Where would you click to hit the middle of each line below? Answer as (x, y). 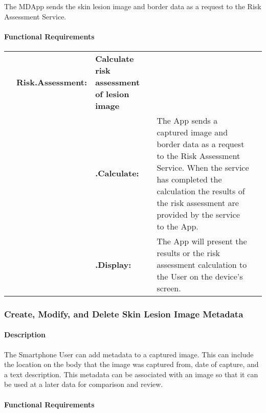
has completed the (189, 179)
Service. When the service (203, 167)
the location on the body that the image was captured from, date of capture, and (131, 364)
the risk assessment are (198, 202)
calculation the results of (201, 191)
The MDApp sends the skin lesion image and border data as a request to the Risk (133, 6)
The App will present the (202, 241)
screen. (169, 288)
